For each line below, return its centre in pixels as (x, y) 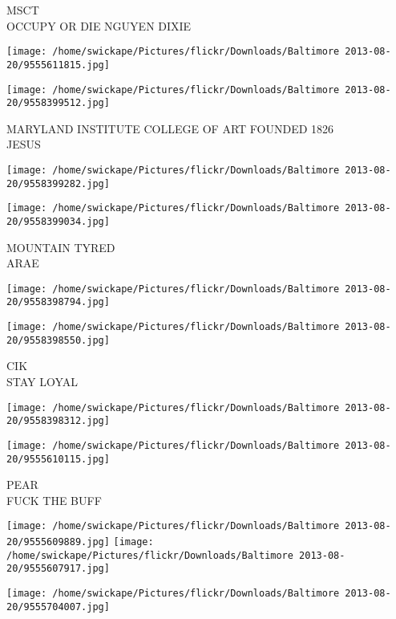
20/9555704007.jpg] (58, 607)
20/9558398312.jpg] (58, 421)
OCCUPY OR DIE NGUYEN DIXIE (99, 25)
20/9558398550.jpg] (58, 340)
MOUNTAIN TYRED (61, 247)
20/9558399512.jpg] (58, 103)
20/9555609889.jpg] (58, 542)
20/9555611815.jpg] (58, 65)
